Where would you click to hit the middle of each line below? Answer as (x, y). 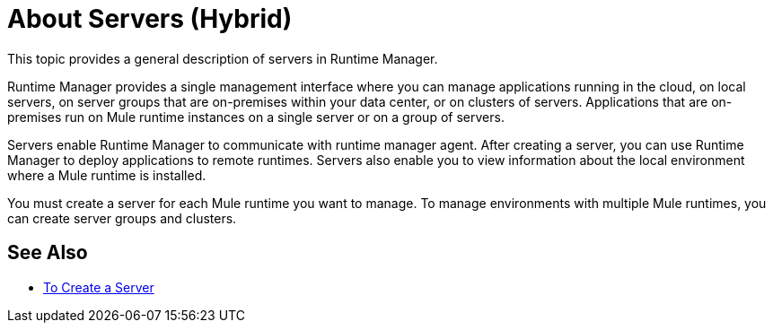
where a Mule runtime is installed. (107, 175)
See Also (48, 253)
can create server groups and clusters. (122, 218)
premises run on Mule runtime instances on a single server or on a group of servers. (256, 117)
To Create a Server (99, 287)
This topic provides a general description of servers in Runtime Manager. (223, 58)
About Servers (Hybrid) (150, 19)
